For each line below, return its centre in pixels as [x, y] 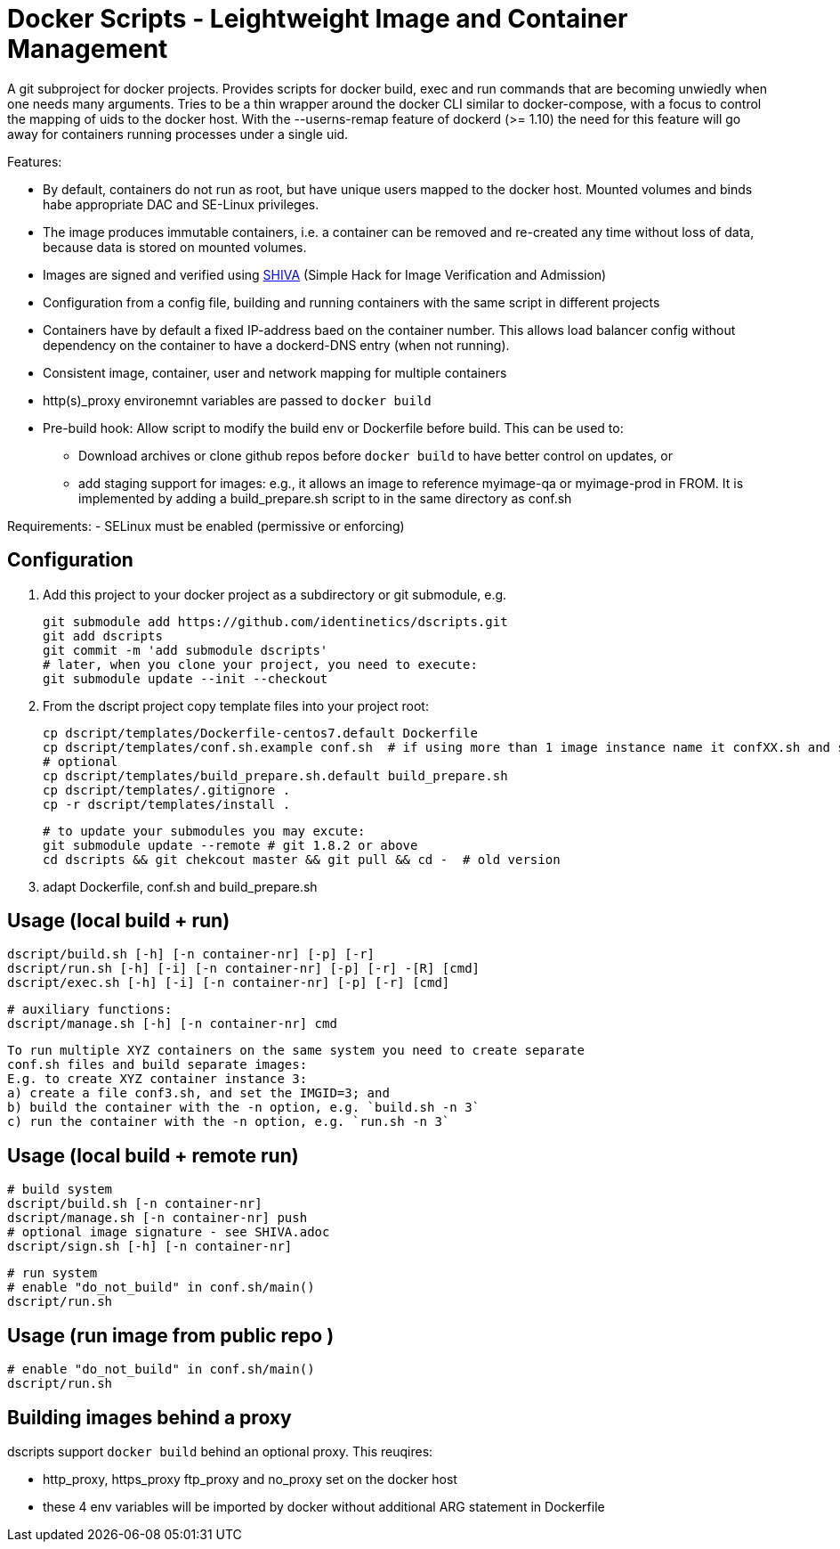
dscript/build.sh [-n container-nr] [135, 1204]
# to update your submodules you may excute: [204, 831]
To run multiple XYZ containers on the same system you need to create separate [296, 1051]
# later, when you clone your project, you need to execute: [260, 664]
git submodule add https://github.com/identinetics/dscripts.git [275, 621]
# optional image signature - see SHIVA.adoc [169, 1232]
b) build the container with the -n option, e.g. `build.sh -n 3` [244, 1108]
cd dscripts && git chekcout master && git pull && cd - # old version [302, 859]
